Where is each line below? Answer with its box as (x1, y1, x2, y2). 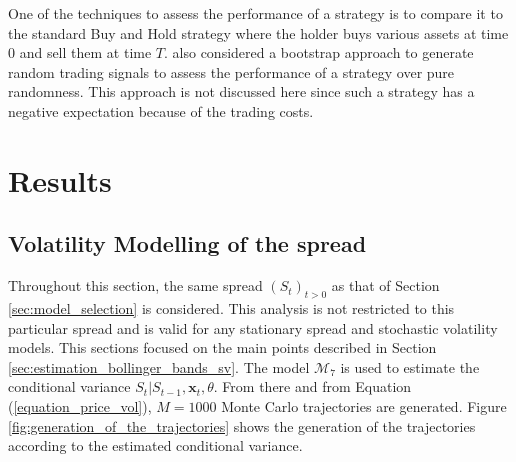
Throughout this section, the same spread (8, 275, 263, 296)
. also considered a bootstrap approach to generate (164, 42, 474, 63)
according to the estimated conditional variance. (8, 435, 303, 456)
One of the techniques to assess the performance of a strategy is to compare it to (8, 3, 503, 23)
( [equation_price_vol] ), (8, 395, 152, 416)
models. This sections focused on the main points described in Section (8, 337, 437, 358)
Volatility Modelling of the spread (8, 228, 367, 259)
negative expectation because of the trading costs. (8, 100, 314, 121)
